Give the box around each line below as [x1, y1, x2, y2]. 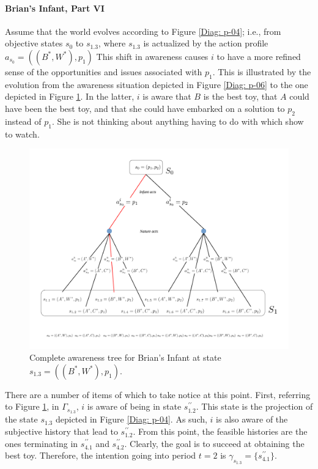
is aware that [142, 90, 191, 103]
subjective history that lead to [5, 424, 118, 437]
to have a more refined [216, 50, 301, 62]
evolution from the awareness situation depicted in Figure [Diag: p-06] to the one [5, 78, 308, 90]
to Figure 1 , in [5, 400, 59, 413]
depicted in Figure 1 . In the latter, [5, 90, 135, 103]
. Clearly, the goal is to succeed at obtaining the [124, 437, 305, 449]
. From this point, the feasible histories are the [133, 424, 308, 437]
